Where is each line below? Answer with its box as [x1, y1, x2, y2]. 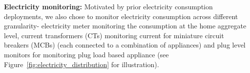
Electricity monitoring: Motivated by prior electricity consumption [4, 1, 213, 11]
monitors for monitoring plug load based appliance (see [4, 49, 169, 59]
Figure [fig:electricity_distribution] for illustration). [4, 59, 159, 69]
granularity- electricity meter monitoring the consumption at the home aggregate [4, 21, 247, 31]
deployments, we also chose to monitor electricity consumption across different [4, 11, 238, 21]
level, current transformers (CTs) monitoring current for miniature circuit [4, 30, 224, 40]
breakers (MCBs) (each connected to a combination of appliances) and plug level [4, 40, 246, 50]
